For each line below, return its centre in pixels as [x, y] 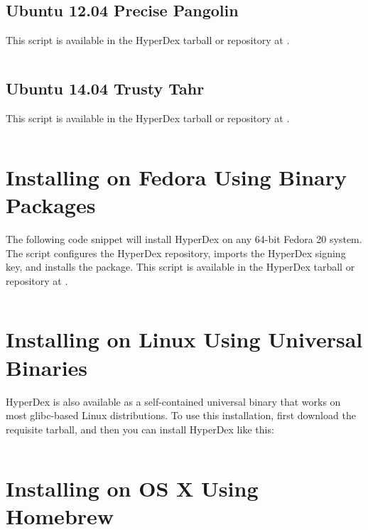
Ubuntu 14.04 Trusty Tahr [105, 88]
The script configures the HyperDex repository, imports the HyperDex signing [176, 253]
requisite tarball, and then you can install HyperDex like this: [140, 429]
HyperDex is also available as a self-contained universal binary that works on [173, 401]
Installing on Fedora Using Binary [176, 177]
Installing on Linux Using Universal [184, 339]
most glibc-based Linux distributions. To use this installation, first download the [181, 415]
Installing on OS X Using [132, 488]
